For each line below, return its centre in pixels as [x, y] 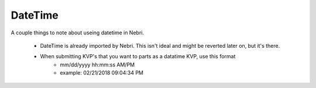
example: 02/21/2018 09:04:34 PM [102, 73]
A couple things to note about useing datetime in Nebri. [78, 33]
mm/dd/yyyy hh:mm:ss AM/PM [97, 65]
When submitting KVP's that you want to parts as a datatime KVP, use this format [138, 57]
